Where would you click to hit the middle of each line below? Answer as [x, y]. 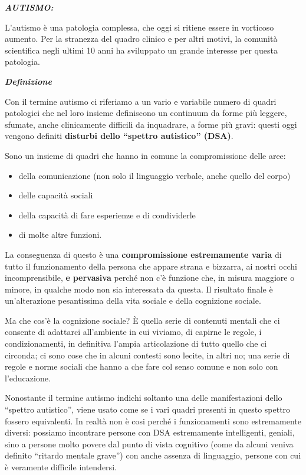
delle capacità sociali [56, 195]
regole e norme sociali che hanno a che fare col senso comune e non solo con [142, 366]
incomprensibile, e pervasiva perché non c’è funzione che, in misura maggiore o [150, 278]
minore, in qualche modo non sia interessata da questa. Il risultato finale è [139, 289]
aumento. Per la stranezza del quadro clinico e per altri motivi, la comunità [141, 39]
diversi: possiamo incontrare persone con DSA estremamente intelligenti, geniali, [150, 432]
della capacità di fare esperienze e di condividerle [107, 215]
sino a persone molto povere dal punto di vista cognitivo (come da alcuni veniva [149, 444]
